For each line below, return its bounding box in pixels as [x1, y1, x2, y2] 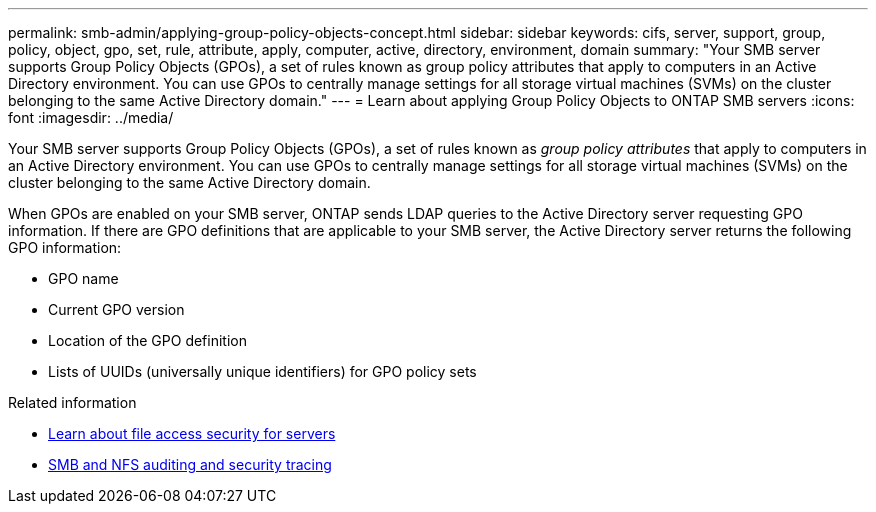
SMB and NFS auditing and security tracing [48, 456, 332, 473]
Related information [8, 394, 137, 411]
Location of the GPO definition [48, 332, 247, 349]
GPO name [48, 270, 119, 287]
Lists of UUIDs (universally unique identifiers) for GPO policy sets [48, 363, 477, 380]
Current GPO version [48, 301, 185, 318]
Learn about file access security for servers [48, 425, 336, 442]
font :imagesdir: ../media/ [8, 109, 174, 126]
